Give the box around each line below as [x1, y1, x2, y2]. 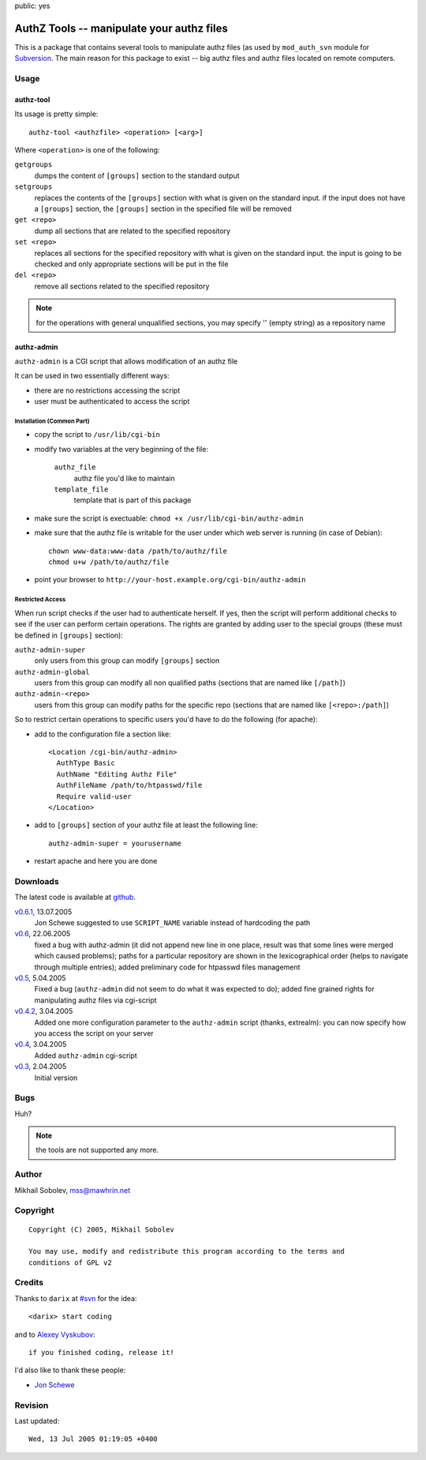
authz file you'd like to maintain [73, 473, 175, 483]
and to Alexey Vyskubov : [14, 1330, 95, 1339]
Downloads [14, 875, 59, 886]
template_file [54, 485, 109, 494]
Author [14, 1169, 43, 1180]
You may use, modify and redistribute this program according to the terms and [28, 1247, 345, 1256]
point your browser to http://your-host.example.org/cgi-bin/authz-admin [34, 575, 306, 585]
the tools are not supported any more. [35, 1146, 159, 1155]
